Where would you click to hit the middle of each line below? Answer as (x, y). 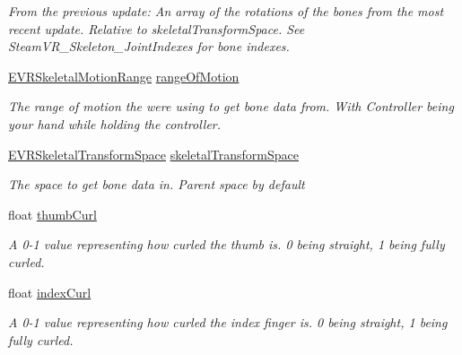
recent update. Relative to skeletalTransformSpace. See (157, 28)
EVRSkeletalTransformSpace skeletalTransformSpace (153, 154)
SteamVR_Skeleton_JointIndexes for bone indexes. (149, 46)
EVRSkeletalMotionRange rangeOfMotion (124, 76)
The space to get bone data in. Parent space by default (157, 184)
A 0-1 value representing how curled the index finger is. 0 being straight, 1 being (228, 322)
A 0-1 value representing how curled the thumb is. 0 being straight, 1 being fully (227, 244)
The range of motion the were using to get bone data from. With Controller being (231, 106)
